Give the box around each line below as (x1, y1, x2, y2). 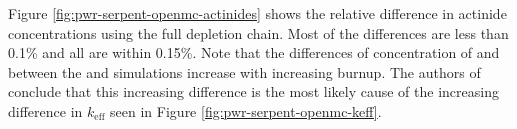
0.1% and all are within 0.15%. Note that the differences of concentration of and (8, 42, 500, 63)
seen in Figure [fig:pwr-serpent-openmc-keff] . (110, 100, 382, 121)
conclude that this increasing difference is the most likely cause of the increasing (8, 81, 499, 102)
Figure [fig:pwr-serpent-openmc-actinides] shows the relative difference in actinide (8, 3, 507, 23)
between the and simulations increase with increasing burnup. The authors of (8, 61, 481, 82)
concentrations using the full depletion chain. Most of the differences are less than (8, 22, 509, 43)
